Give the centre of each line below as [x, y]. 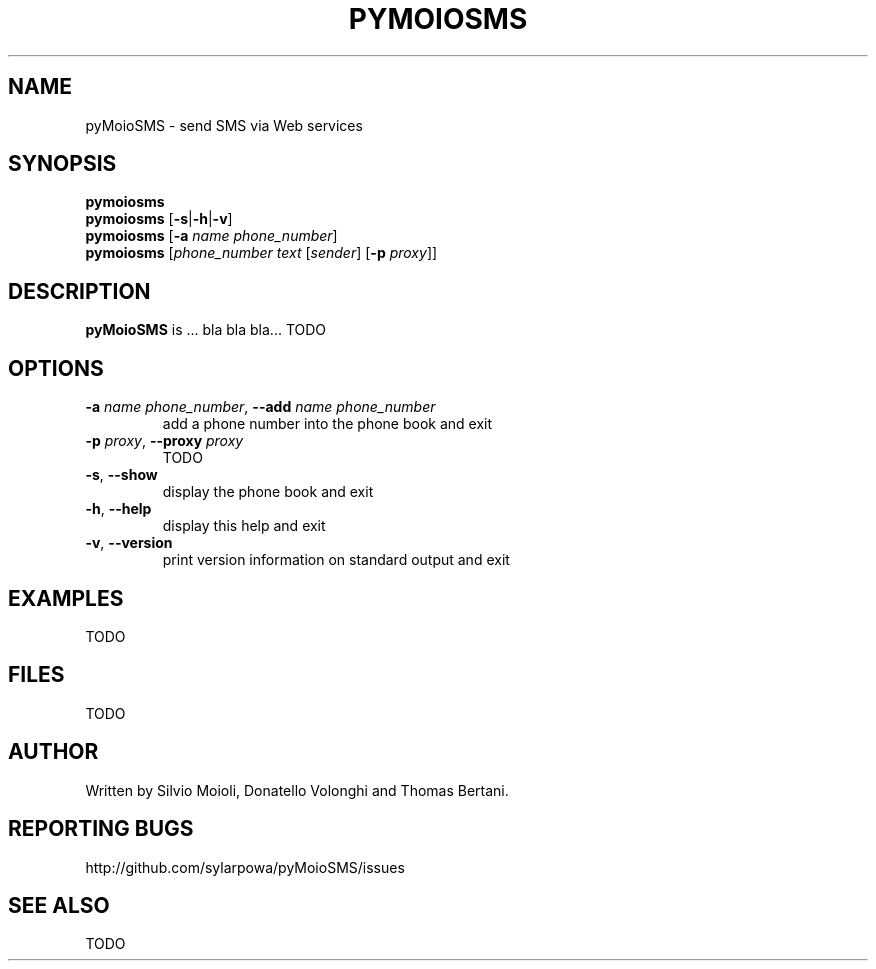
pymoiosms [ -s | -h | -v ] [159, 219]
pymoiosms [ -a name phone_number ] [211, 236]
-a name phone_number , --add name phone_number [260, 407]
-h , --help [118, 509]
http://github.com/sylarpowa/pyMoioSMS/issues [245, 867]
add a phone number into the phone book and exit [327, 424]
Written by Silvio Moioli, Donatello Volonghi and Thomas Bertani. [297, 790]
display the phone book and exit [268, 492]
